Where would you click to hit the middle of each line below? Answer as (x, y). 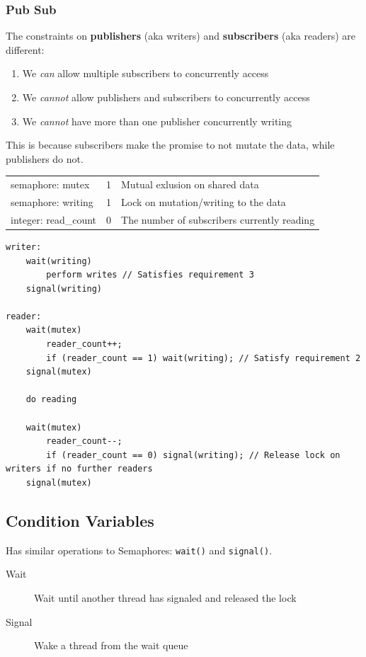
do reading (51, 400)
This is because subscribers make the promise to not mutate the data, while (170, 145)
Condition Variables (80, 520)
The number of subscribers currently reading (218, 219)
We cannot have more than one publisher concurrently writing (157, 121)
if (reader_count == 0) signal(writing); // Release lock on (193, 455)
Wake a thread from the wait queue (111, 645)
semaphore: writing (52, 201)
